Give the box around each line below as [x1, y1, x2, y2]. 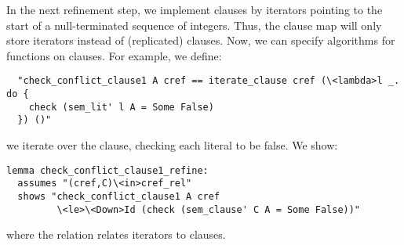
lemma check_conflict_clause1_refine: [6, 164, 209, 176]
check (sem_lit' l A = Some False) [28, 101, 214, 113]
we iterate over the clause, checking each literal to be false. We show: [6, 137, 338, 153]
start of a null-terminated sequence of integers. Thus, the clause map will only [6, 16, 382, 33]
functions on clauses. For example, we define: [6, 47, 222, 63]
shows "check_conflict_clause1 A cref [17, 190, 220, 202]
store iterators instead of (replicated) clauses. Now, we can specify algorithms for [6, 32, 395, 49]
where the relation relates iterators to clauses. [6, 226, 226, 243]
